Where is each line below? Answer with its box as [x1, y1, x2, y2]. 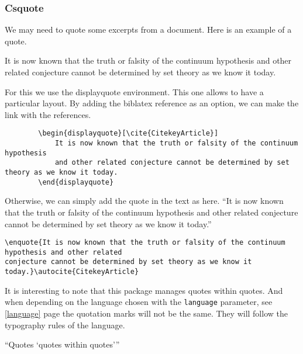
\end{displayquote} [38, 178, 114, 186]
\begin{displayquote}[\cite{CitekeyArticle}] [38, 129, 219, 138]
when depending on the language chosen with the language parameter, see [5, 296, 273, 308]
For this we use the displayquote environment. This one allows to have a [5, 85, 264, 98]
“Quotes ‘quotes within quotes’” [5, 338, 120, 350]
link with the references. [5, 108, 91, 120]
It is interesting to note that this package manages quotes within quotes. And [5, 284, 283, 296]
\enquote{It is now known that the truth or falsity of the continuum [5, 238, 285, 247]
